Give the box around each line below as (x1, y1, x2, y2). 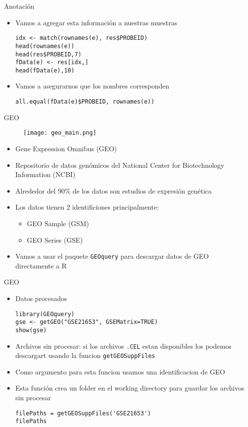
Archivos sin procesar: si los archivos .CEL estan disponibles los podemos (15, 340, 232, 351)
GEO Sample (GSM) (27, 218, 89, 228)
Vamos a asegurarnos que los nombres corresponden (15, 81, 169, 91)
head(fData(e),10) (15, 67, 75, 74)
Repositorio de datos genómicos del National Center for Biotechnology (15, 160, 225, 170)
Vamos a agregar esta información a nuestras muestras (15, 17, 177, 27)
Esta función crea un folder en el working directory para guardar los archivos (15, 383, 245, 393)
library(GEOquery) (15, 310, 75, 318)
